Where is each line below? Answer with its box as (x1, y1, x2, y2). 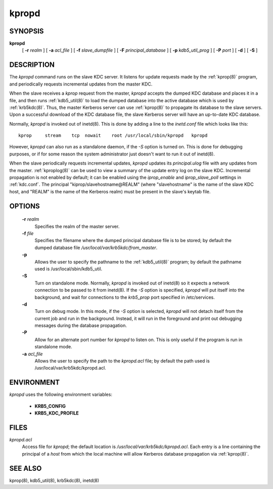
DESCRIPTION (9, 61, 55, 69)
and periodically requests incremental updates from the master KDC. (9, 81, 153, 87)
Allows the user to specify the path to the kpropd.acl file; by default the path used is (34, 358, 210, 364)
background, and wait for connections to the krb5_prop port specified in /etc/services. (34, 294, 215, 300)
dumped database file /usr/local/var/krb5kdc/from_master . (34, 244, 158, 251)
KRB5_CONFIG (34, 403, 66, 409)
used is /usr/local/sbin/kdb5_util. (34, 266, 103, 272)
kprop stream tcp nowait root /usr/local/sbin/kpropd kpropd (18, 133, 208, 139)
